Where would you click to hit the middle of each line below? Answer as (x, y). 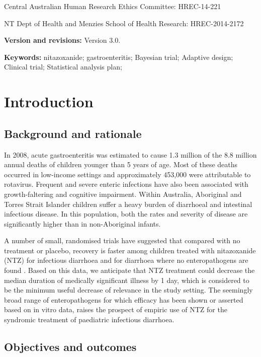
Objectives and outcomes (70, 347)
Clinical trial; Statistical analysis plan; (63, 67)
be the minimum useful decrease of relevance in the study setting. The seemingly (128, 290)
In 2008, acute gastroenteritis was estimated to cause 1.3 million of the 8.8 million (130, 154)
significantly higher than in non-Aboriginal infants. (82, 223)
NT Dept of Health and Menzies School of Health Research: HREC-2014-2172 (124, 23)
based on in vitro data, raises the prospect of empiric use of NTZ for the (116, 309)
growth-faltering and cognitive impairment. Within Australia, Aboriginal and (123, 194)
